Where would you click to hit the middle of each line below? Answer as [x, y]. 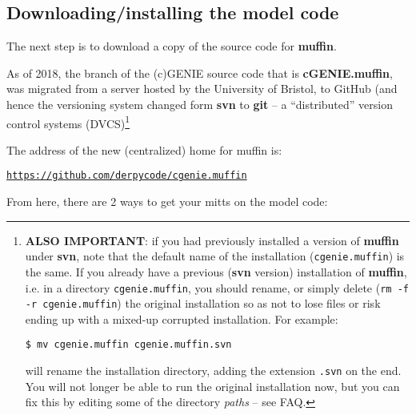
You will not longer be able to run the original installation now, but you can [212, 386]
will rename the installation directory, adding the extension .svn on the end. [213, 371]
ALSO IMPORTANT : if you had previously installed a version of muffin [212, 240]
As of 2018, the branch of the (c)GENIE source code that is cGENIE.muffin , [200, 73]
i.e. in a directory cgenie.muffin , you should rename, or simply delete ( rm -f [217, 287]
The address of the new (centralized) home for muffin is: [144, 149]
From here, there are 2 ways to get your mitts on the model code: [167, 201]
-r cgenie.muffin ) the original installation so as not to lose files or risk [203, 303]
